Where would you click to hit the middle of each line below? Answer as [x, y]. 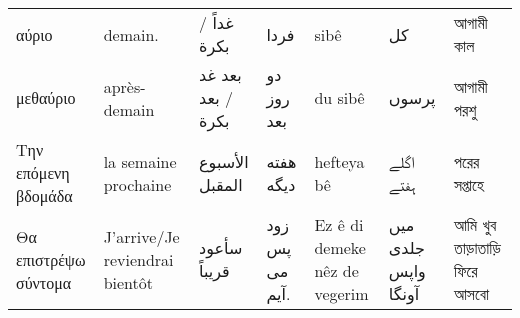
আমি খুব [475, 224]
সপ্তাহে [469, 184]
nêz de [336, 270]
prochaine [137, 184]
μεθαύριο [46, 97]
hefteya [339, 161]
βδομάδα [44, 195]
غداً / [216, 22]
